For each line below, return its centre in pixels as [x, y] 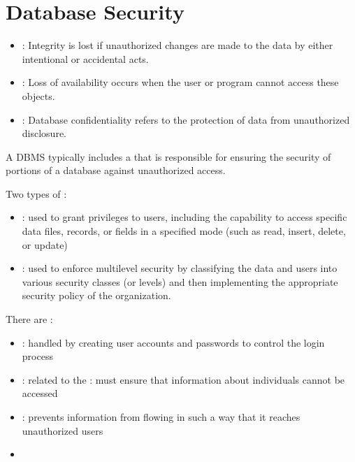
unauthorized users [63, 430]
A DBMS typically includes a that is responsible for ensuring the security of [168, 156]
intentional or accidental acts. [85, 58]
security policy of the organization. [96, 295]
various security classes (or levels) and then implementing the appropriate [180, 281]
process [37, 356]
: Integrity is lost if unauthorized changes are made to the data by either [177, 45]
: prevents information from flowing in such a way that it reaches [161, 417]
